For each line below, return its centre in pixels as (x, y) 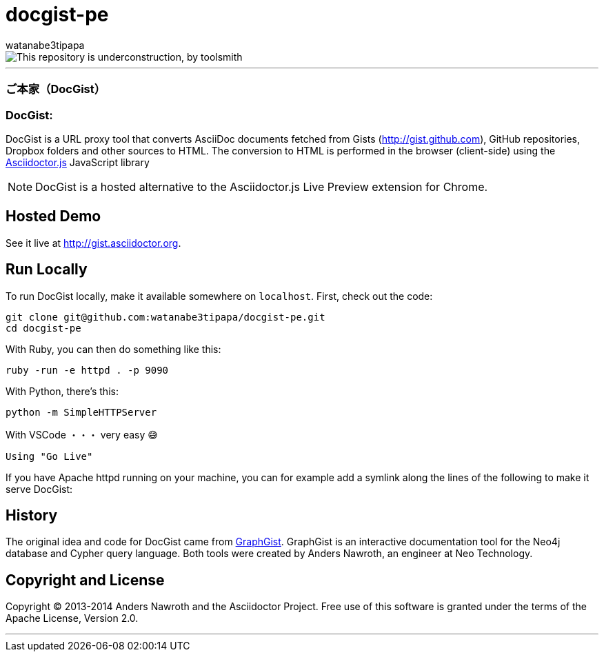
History (32, 515)
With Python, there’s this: (62, 391)
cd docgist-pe (43, 328)
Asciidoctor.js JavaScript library (78, 162)
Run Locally (47, 270)
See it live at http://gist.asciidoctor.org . (93, 243)
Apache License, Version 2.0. (72, 618)
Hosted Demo (53, 216)
